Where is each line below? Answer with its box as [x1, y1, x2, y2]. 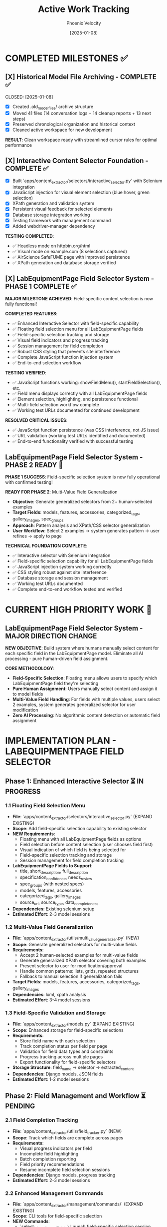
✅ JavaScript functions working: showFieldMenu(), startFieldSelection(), [12, 379, 162, 385]
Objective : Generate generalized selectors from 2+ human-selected [12, 499, 153, 505]
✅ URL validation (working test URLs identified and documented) [12, 432, 146, 438]
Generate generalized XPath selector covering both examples [19, 957, 147, 963]
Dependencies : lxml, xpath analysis [12, 992, 86, 998]
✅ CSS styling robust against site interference [12, 569, 107, 575]
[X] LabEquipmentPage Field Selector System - [5, 274, 155, 283]
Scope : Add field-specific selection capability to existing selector [12, 825, 147, 831]
